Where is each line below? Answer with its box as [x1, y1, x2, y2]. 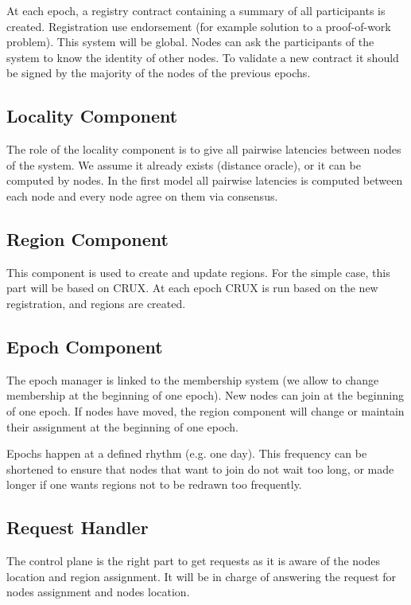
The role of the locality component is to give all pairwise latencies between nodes [6, 141, 401, 158]
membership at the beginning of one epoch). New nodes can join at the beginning [6, 387, 404, 404]
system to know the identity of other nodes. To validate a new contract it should [6, 49, 399, 65]
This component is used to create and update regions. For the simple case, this [6, 263, 390, 280]
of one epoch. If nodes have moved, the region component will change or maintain [6, 402, 405, 419]
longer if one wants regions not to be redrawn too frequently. [6, 476, 302, 493]
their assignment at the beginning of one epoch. [6, 418, 238, 435]
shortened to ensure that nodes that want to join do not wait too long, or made [6, 460, 394, 477]
